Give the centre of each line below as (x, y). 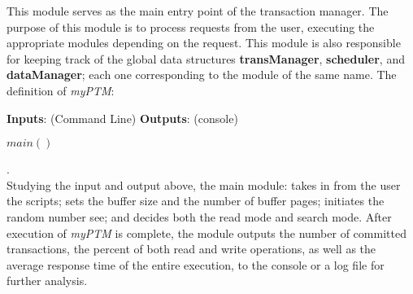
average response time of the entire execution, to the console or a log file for (196, 264)
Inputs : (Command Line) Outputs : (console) (122, 118)
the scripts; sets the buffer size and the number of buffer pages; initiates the (196, 201)
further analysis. (47, 281)
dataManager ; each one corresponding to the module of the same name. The (202, 75)
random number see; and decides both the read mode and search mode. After (199, 216)
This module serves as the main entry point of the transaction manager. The (198, 11)
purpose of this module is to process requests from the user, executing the (191, 26)
